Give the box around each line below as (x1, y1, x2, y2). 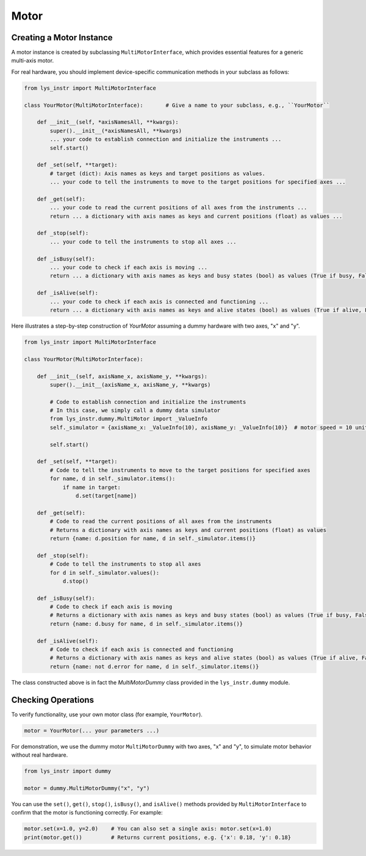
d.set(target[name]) (75, 492, 137, 499)
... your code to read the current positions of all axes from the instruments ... (49, 204, 307, 211)
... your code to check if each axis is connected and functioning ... (49, 298, 269, 305)
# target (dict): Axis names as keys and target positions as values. (49, 170, 265, 177)
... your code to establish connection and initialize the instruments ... (49, 136, 282, 143)
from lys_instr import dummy (24, 768, 112, 775)
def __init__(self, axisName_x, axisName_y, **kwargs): (37, 373, 208, 379)
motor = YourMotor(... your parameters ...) (24, 727, 160, 734)
